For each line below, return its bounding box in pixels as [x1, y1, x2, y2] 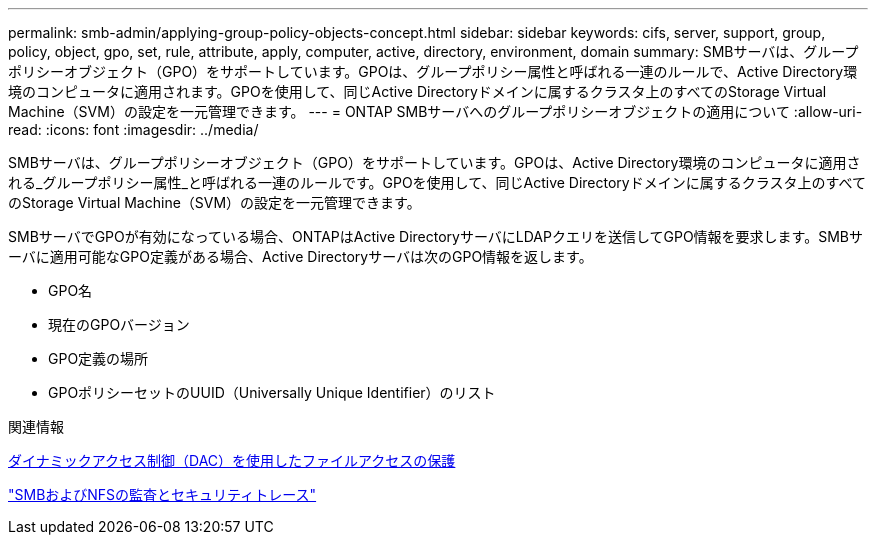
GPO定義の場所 [48, 350, 149, 367]
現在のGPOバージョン [48, 316, 190, 333]
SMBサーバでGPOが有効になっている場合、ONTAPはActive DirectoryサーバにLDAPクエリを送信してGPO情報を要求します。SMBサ [8, 228, 864, 245]
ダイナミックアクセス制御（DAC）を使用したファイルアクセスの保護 [8, 452, 456, 469]
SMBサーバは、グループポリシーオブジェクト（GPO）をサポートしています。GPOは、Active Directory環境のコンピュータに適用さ [8, 154, 861, 171]
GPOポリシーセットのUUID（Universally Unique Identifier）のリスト [48, 384, 496, 401]
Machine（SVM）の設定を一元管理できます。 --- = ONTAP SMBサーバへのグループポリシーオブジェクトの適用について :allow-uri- [8, 103, 863, 120]
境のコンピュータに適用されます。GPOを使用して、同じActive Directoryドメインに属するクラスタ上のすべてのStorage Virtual [8, 83, 827, 100]
